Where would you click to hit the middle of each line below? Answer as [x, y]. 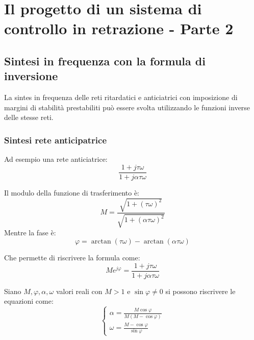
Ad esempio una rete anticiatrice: [56, 159]
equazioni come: [29, 301]
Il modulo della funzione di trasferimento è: [72, 192]
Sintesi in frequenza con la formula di [105, 60]
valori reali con [79, 291]
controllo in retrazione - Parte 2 [119, 28]
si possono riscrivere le [200, 291]
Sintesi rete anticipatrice [56, 140]
